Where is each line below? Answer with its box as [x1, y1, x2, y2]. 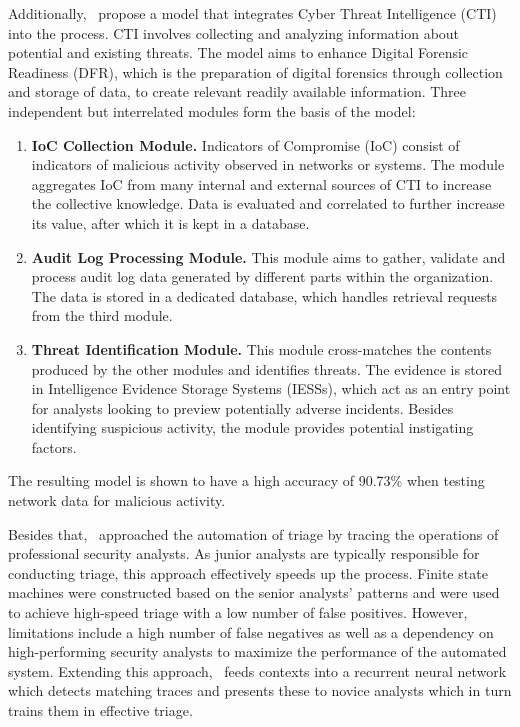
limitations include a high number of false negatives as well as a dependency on [8, 621, 494, 642]
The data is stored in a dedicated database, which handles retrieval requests [31, 285, 498, 306]
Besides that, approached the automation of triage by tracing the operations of [8, 523, 499, 544]
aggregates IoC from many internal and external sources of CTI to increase [31, 173, 492, 194]
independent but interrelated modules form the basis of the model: [8, 100, 416, 121]
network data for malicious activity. [8, 490, 226, 511]
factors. [31, 436, 77, 457]
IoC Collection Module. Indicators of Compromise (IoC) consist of [31, 134, 460, 155]
